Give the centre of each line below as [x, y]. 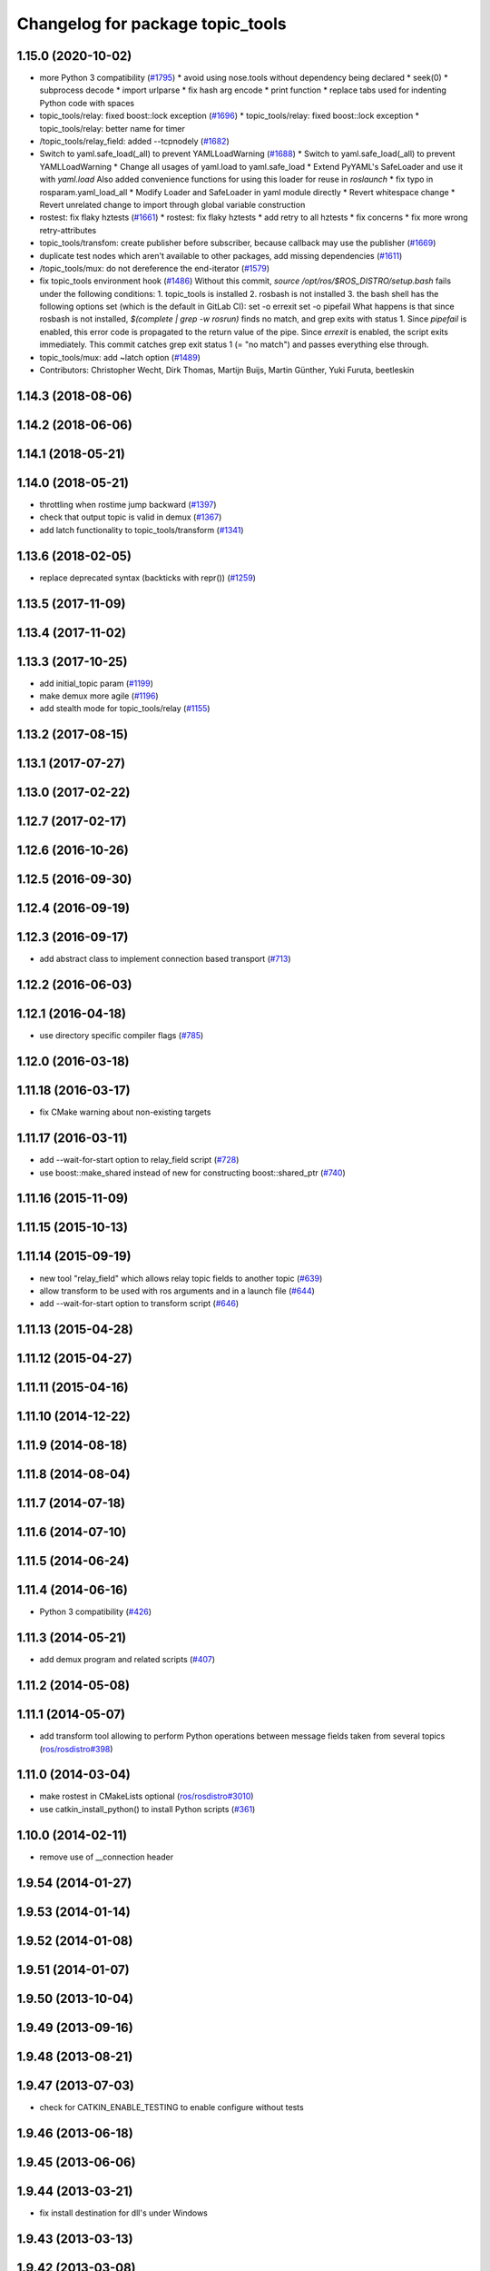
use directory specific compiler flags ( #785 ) [122, 1036]
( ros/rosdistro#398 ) [76, 1749]
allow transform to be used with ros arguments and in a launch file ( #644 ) [177, 1291]
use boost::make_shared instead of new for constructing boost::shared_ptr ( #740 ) [193, 1173]
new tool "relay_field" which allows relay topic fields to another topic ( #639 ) [181, 1278]
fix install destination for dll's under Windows [123, 2213]
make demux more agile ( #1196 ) [99, 696]
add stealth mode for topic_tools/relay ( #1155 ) [125, 709]
